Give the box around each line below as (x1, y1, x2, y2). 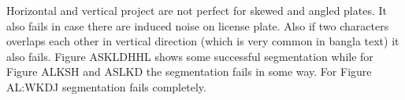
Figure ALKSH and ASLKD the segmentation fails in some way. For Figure (6, 63, 372, 80)
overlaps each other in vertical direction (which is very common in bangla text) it (6, 33, 399, 49)
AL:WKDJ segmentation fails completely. (6, 78, 206, 95)
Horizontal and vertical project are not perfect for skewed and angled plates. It (6, 2, 387, 18)
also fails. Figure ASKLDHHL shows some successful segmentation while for (6, 48, 373, 64)
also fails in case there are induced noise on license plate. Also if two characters (6, 17, 389, 34)
